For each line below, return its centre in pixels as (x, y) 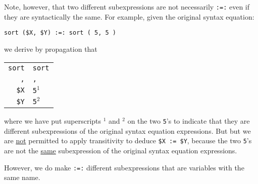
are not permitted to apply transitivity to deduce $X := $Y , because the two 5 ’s (128, 141)
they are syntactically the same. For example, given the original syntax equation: (129, 16)
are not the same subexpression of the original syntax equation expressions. (121, 150)
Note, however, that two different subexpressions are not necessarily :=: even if (127, 7)
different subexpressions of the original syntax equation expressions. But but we (127, 130)
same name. (22, 177)
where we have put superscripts (53, 121)
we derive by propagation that (51, 49)
